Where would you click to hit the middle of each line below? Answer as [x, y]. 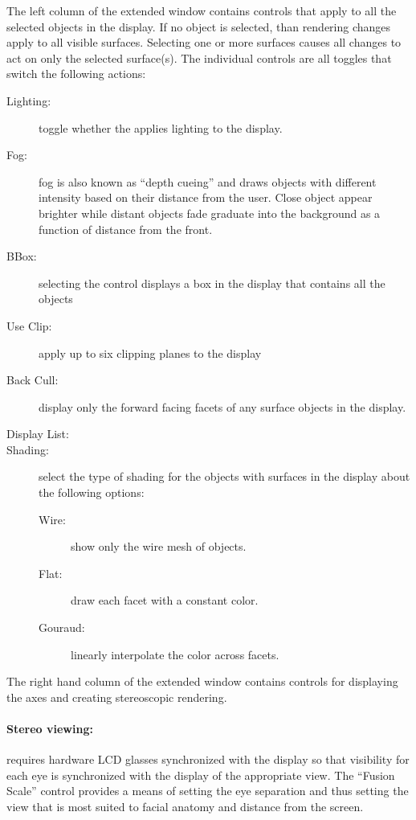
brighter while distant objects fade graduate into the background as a [210, 213]
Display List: [38, 434]
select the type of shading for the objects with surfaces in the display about [224, 476]
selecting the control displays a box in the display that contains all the [212, 283]
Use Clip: [29, 325]
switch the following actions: [76, 74]
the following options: [92, 492]
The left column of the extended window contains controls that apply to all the [202, 10]
